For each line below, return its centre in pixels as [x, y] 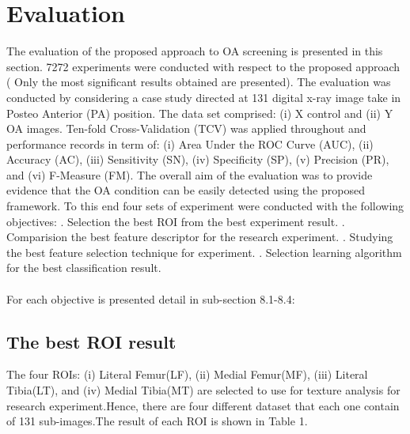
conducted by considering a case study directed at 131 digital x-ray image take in [204, 97]
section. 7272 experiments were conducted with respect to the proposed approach [203, 66]
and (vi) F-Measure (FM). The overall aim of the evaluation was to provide [190, 174]
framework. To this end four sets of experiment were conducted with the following [205, 206]
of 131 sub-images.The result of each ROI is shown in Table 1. [157, 421]
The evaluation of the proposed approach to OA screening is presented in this [195, 51]
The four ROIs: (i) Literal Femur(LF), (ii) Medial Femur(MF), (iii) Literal [187, 374]
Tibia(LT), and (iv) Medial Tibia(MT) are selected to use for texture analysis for [203, 390]
